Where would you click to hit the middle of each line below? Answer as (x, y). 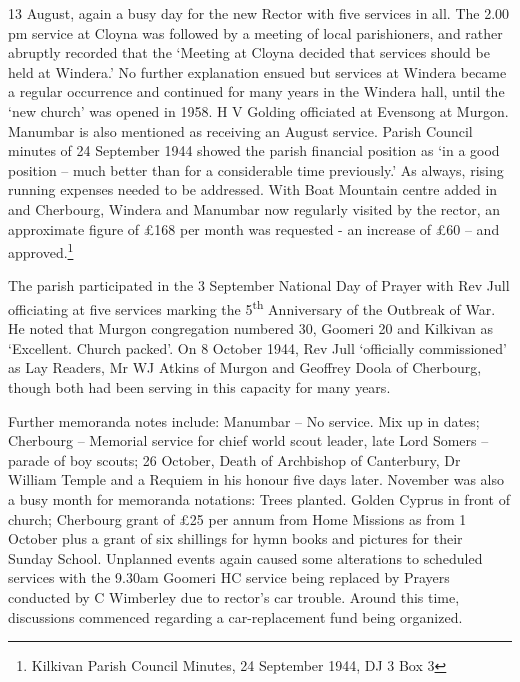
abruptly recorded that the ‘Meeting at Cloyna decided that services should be (249, 52)
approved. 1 (41, 250)
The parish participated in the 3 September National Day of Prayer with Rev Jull (259, 285)
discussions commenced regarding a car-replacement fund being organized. (235, 616)
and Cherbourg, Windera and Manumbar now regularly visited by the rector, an (254, 208)
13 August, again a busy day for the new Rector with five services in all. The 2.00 (259, 13)
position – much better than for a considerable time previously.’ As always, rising (256, 169)
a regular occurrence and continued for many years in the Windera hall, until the (256, 91)
